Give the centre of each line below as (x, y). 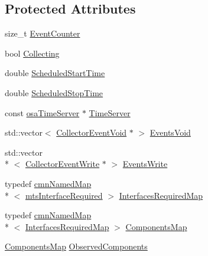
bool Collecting (32, 53)
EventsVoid (170, 132)
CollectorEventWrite (63, 164)
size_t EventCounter (43, 33)
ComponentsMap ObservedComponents (76, 246)
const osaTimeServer (42, 112)
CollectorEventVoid (92, 132)
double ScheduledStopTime (54, 92)
